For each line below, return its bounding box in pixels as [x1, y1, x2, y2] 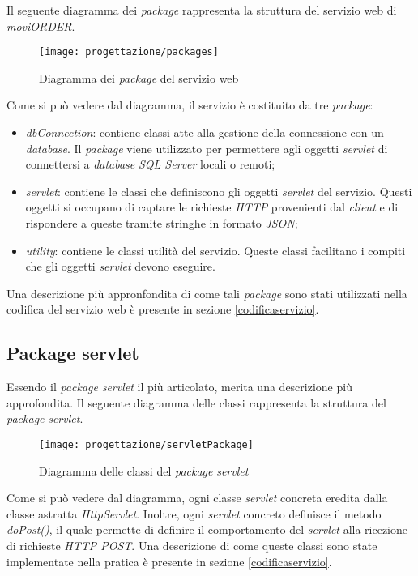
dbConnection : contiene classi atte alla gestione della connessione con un [25, 124, 384, 141]
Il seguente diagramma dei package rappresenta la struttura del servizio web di [6, 2, 397, 18]
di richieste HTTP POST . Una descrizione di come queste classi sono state [6, 536, 377, 553]
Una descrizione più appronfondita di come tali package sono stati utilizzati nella [6, 284, 407, 301]
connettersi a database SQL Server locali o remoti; [25, 156, 275, 173]
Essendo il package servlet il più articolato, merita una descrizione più [6, 378, 352, 395]
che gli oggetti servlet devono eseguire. [25, 258, 215, 275]
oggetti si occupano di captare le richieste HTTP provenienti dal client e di [25, 198, 399, 215]
